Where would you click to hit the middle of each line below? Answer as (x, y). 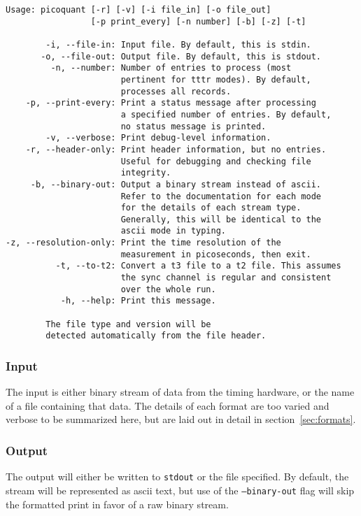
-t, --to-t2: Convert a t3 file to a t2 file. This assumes (198, 266)
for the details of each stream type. (211, 208)
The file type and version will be (128, 324)
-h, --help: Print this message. (138, 301)
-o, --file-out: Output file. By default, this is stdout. (181, 56)
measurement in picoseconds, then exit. (216, 254)
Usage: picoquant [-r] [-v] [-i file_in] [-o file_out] (139, 10)
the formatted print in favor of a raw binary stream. (117, 504)
